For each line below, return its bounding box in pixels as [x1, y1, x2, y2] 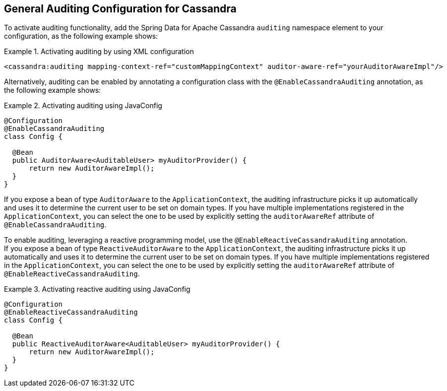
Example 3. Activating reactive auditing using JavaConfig [4, 285, 191, 294]
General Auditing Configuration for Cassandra [4, 2, 237, 15]
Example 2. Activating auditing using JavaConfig [4, 101, 162, 110]
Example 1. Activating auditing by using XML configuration [4, 47, 194, 56]
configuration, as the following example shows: [4, 32, 158, 41]
